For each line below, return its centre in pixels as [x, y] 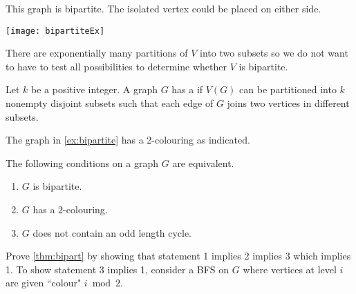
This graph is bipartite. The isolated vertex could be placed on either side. [163, 8]
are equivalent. [203, 163]
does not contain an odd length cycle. [112, 232]
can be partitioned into [288, 89]
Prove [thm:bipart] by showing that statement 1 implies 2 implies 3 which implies [178, 256]
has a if [187, 89]
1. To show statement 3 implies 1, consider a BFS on [118, 269]
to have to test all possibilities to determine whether [116, 66]
